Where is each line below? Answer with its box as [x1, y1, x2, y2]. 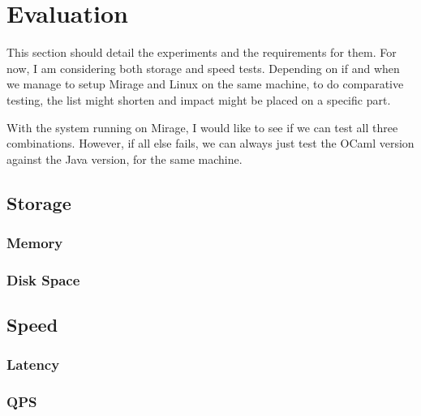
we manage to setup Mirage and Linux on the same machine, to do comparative [6, 75, 404, 92]
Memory [6, 232, 63, 252]
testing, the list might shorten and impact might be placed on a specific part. [6, 91, 391, 108]
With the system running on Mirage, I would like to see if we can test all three [6, 118, 398, 135]
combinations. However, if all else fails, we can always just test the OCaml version [6, 135, 415, 152]
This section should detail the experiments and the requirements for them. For [6, 44, 397, 61]
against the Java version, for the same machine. [6, 150, 243, 167]
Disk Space [6, 269, 80, 289]
